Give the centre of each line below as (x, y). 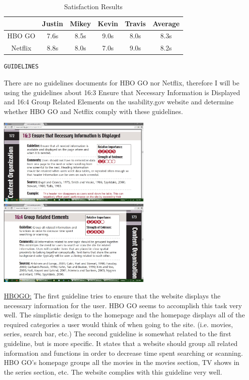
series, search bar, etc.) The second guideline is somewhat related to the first (118, 334)
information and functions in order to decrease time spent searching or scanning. (124, 353)
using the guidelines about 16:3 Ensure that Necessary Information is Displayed (122, 92)
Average (166, 23)
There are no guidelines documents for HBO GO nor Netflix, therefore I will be (122, 82)
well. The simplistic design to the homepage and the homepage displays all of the (124, 315)
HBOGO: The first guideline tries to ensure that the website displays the (112, 295)
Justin (53, 23)
